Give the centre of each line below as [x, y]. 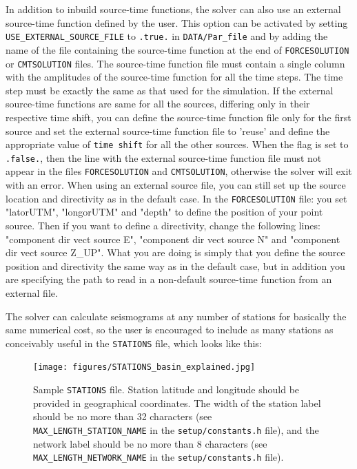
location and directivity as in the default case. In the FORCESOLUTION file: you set [176, 198]
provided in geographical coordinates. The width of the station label [177, 403]
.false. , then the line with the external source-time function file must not [164, 157]
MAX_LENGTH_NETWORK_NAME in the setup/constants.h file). [159, 457]
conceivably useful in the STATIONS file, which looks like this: [134, 343]
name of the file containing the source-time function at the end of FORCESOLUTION [177, 49]
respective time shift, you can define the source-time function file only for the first [178, 117]
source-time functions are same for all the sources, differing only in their [158, 104]
